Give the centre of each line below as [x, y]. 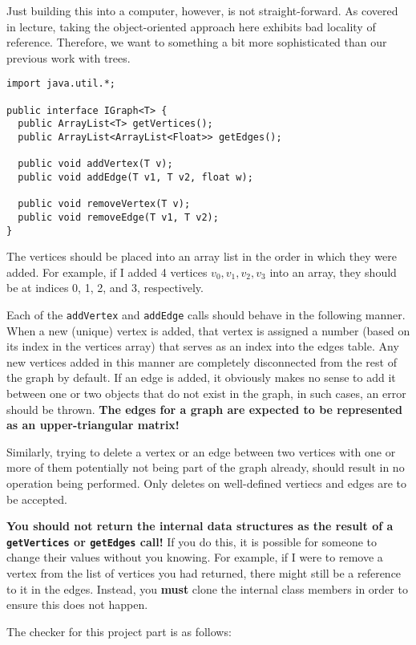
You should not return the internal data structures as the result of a [200, 526]
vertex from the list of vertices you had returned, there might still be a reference [204, 573]
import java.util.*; [61, 84]
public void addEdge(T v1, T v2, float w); [135, 177]
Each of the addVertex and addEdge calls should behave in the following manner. [206, 315]
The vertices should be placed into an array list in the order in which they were [202, 256]
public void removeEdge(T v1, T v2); [118, 217]
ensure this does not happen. [77, 604]
